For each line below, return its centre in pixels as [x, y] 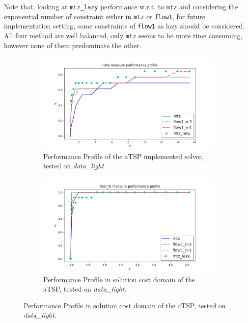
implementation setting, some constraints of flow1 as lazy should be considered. [124, 26]
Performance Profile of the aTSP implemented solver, [124, 156]
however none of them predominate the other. [73, 45]
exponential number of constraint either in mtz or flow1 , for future [105, 16]
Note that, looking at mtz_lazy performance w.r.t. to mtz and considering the [121, 6]
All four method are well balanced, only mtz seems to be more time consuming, [123, 35]
